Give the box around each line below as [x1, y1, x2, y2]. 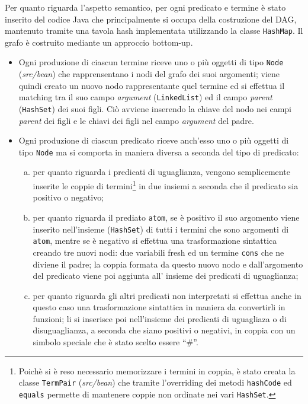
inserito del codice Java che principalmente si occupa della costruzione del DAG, [5, 12, 297, 25]
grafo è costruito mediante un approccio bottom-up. [5, 36, 193, 48]
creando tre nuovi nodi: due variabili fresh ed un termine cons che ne [33, 246, 284, 258]
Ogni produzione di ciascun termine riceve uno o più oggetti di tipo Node [18, 56, 284, 68]
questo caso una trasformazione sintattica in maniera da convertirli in [33, 301, 285, 313]
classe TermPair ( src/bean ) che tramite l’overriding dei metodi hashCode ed [18, 376, 292, 389]
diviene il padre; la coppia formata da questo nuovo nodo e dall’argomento [33, 257, 303, 270]
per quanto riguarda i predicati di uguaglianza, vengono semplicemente [33, 166, 290, 178]
